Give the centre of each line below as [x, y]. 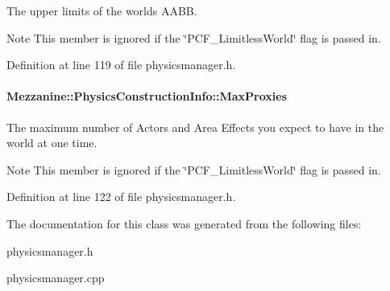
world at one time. [52, 143]
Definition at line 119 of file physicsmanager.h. [121, 65]
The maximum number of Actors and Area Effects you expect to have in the [195, 127]
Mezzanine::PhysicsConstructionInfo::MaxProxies [147, 96]
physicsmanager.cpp [56, 278]
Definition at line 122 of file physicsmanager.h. [121, 197]
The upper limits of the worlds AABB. [102, 10]
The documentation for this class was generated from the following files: [184, 223]
